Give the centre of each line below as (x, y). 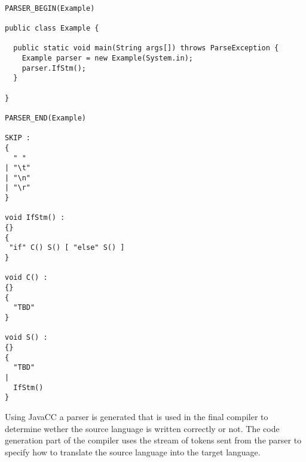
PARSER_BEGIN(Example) (50, 8)
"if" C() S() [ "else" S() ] (67, 248)
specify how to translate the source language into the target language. (133, 452)
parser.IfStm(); (54, 68)
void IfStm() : (35, 218)
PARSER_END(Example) (46, 118)
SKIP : (18, 138)
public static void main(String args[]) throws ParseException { (146, 48)
